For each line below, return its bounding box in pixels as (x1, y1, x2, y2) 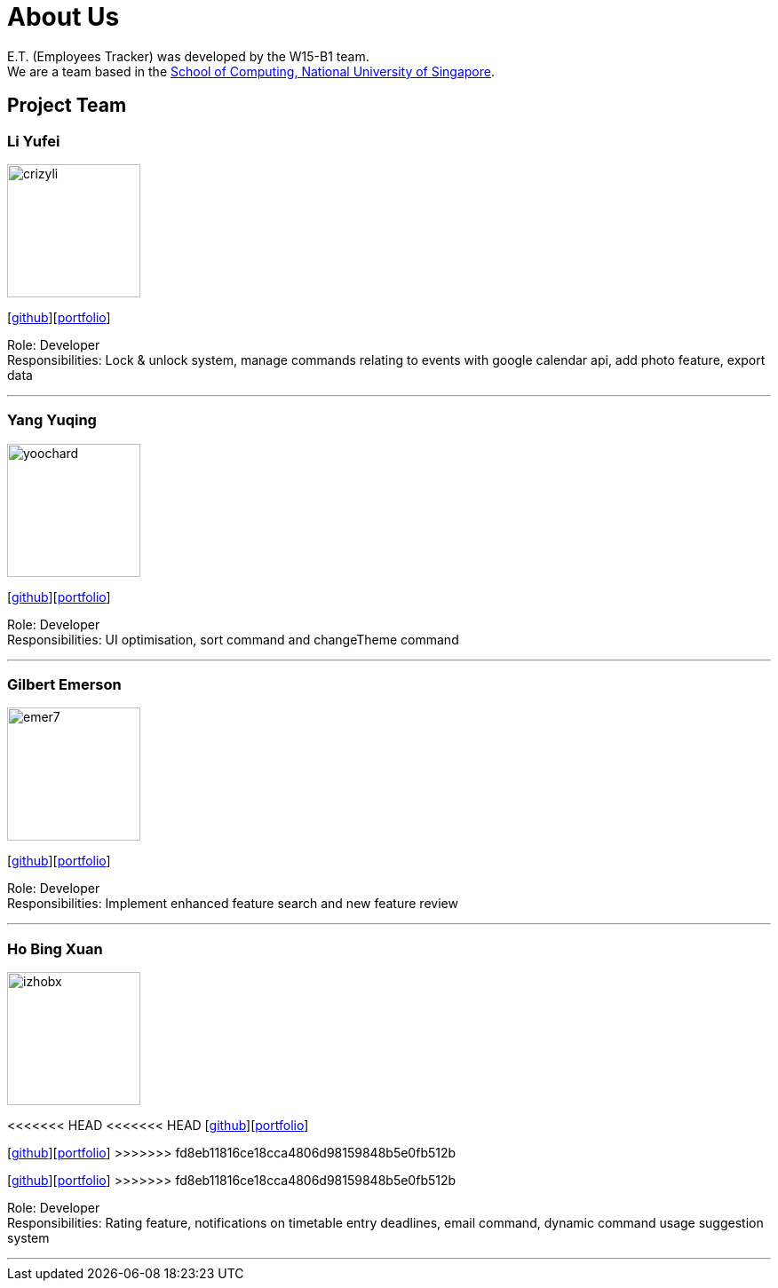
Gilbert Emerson (7, 676, 122, 694)
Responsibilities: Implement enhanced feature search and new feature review (7, 896, 458, 912)
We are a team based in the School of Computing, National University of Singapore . (7, 63, 496, 79)
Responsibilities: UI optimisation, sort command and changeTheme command (7, 631, 459, 647)
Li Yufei (7, 131, 60, 150)
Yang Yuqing (7, 411, 97, 430)
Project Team (7, 94, 127, 117)
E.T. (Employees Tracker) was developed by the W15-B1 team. (7, 48, 369, 64)
